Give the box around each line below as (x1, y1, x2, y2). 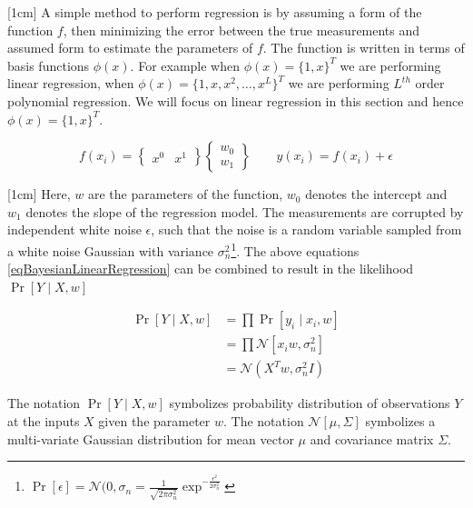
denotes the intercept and (305, 184, 448, 204)
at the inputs (7, 412, 80, 431)
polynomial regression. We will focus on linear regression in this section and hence (7, 91, 464, 110)
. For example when (130, 55, 240, 75)
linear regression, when (7, 74, 134, 93)
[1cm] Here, (7, 184, 71, 204)
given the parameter (98, 412, 211, 431)
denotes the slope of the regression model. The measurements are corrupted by (25, 202, 464, 221)
